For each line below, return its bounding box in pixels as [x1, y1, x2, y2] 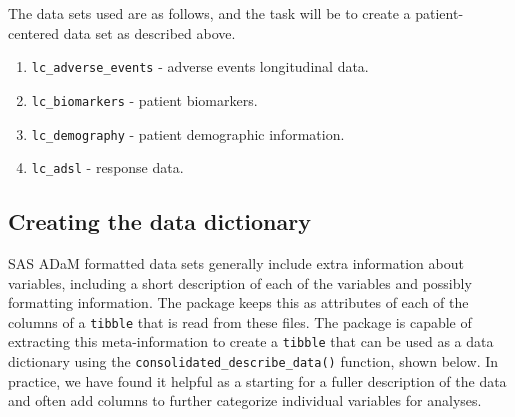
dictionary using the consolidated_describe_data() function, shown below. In [8, 351, 499, 372]
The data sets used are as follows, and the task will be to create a [8, 3, 411, 23]
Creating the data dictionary [8, 206, 311, 237]
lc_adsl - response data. [31, 157, 184, 178]
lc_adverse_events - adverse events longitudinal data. [31, 56, 369, 77]
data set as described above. [63, 22, 236, 43]
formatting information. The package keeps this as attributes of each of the [8, 292, 469, 313]
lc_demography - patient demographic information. [31, 123, 345, 144]
